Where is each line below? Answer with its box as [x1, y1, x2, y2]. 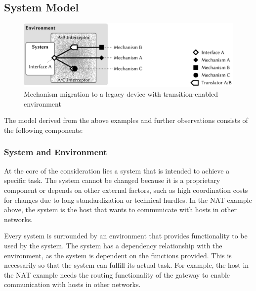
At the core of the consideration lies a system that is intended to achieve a [4, 165, 230, 175]
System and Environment [4, 146, 107, 158]
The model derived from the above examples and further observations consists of [4, 115, 248, 125]
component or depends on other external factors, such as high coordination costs [4, 184, 248, 195]
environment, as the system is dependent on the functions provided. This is [4, 250, 232, 260]
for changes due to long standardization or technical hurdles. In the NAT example [4, 194, 252, 205]
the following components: [4, 124, 83, 135]
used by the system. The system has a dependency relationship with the [4, 240, 222, 250]
